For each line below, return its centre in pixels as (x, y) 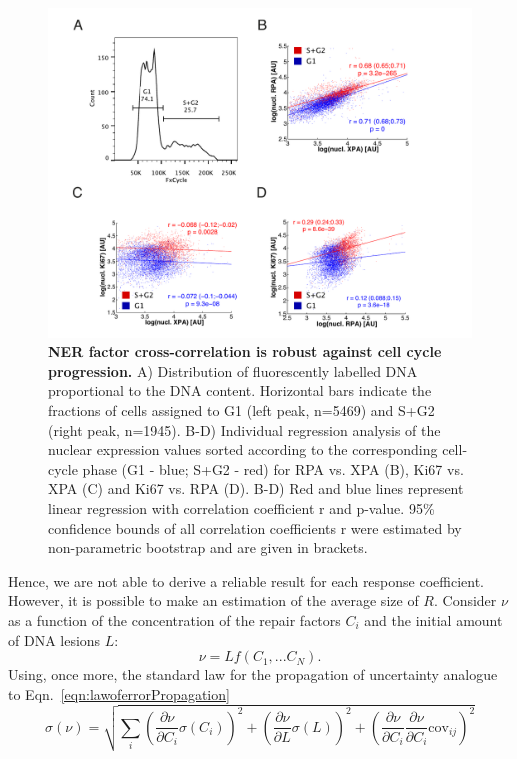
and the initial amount (433, 619)
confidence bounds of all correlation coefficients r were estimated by (255, 527)
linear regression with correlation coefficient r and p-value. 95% (241, 507)
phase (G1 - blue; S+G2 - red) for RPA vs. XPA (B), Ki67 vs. (273, 468)
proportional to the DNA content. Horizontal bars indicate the (240, 390)
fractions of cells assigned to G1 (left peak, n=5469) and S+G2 (241, 409)
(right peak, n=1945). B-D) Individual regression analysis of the (244, 429)
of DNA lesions (54, 639)
